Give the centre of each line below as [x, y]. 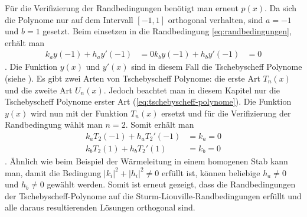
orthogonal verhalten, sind [215, 19]
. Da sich [280, 8]
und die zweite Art [39, 90]
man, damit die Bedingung [53, 172]
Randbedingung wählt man [54, 124]
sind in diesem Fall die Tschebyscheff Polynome [217, 67]
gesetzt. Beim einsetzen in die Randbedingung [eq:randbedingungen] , [167, 31]
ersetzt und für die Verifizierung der [226, 113]
